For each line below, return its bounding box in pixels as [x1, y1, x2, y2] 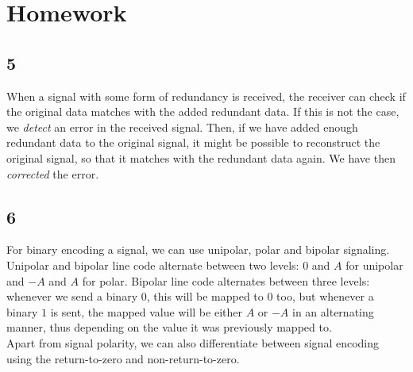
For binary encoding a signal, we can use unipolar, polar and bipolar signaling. [6, 241, 390, 258]
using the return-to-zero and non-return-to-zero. [6, 350, 240, 366]
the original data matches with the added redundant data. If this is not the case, [6, 103, 399, 120]
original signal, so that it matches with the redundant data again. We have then [6, 149, 396, 166]
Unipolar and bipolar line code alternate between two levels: [6, 256, 299, 273]
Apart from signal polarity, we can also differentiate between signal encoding [6, 334, 379, 351]
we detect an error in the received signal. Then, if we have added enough [6, 118, 358, 135]
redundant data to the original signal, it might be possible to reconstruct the [6, 134, 380, 151]
